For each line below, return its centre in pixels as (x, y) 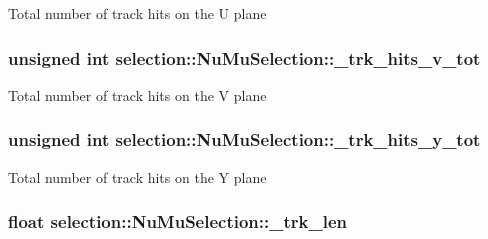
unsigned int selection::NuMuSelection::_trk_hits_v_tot (244, 57)
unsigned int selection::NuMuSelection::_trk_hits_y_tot (244, 139)
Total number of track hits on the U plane (137, 13)
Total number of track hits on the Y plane (137, 176)
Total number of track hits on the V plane (137, 94)
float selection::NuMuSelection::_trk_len (177, 221)
